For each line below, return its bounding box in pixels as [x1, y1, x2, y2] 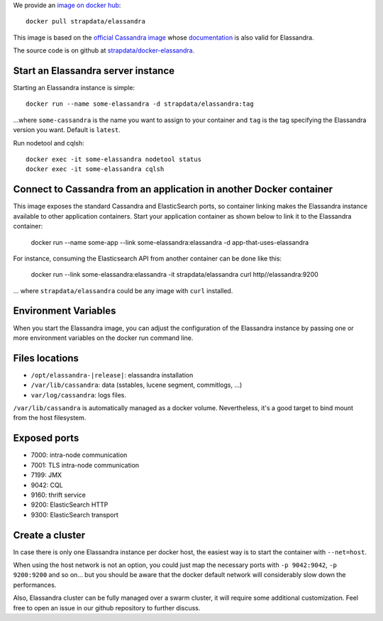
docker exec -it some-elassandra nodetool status [26, 155, 202, 163]
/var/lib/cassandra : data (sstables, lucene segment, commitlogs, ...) [30, 380, 243, 390]
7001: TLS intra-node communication [30, 461, 140, 469]
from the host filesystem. [13, 414, 87, 422]
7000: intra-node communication [30, 451, 128, 459]
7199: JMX [30, 471, 62, 479]
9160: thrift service [30, 490, 87, 499]
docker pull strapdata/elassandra [26, 18, 145, 26]
